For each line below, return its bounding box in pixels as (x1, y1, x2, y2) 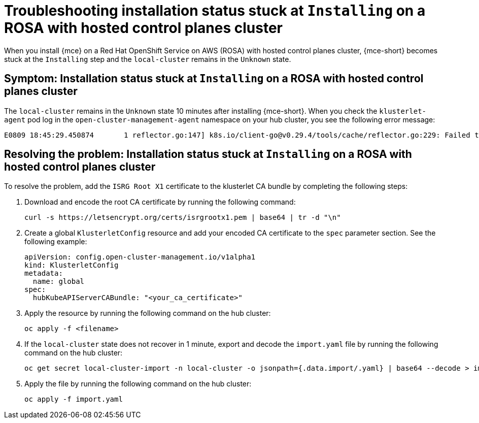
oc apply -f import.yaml (24, 395, 123, 404)
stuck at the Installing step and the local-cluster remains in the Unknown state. (4, 54, 291, 63)
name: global (32, 277, 85, 286)
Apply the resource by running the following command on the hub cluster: (24, 309, 271, 318)
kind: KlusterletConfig (24, 261, 119, 270)
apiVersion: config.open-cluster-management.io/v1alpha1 (24, 253, 256, 262)
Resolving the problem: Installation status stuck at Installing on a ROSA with (4, 148, 412, 161)
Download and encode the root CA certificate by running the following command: (24, 198, 296, 207)
